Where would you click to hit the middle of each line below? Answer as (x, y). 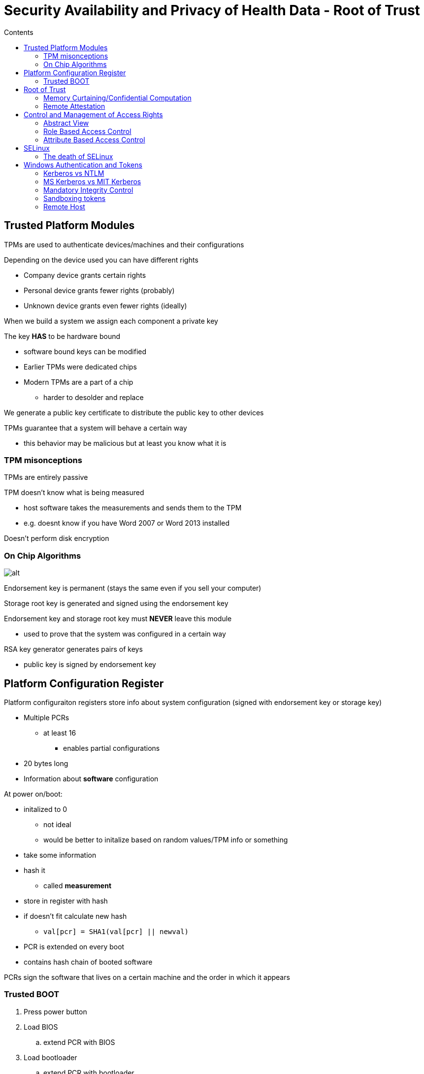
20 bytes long (46, 763)
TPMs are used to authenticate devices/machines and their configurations (124, 244)
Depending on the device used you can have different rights (101, 260)
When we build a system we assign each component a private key (111, 321)
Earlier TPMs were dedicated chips (80, 367)
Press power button (55, 1011)
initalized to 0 (46, 809)
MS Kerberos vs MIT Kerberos (92, 181)
